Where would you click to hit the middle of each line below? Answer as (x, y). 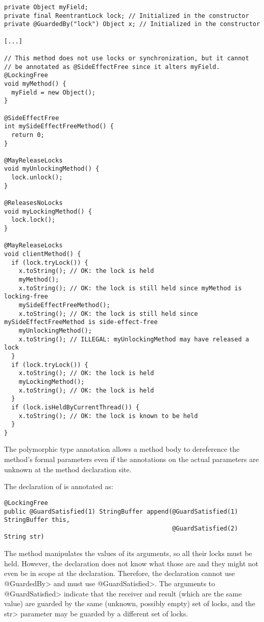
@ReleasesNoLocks (33, 203)
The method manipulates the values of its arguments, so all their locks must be (128, 553)
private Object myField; (46, 7)
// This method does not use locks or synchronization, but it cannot (127, 58)
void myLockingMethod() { (48, 211)
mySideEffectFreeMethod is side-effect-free (81, 322)
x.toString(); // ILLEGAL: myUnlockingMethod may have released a (134, 339)
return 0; (28, 135)
